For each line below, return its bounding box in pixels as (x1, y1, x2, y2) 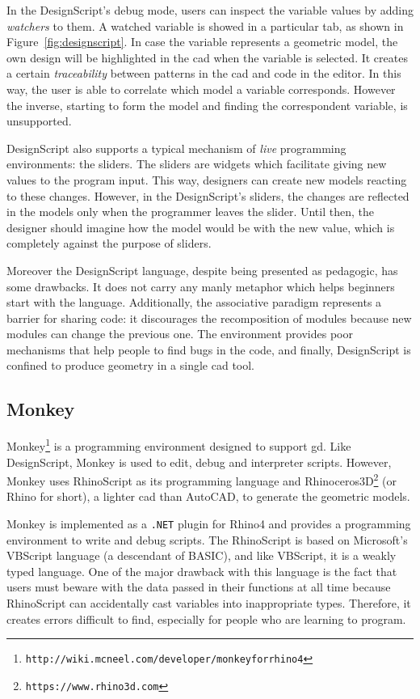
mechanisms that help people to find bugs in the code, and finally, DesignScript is (6, 341, 411, 358)
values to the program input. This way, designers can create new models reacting (6, 171, 407, 188)
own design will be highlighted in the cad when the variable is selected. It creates (6, 49, 408, 66)
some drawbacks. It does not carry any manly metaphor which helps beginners (6, 277, 395, 294)
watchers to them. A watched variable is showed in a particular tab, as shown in (6, 17, 404, 34)
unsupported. (6, 112, 72, 129)
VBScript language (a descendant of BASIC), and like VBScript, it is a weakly (6, 547, 397, 564)
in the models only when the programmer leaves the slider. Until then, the (6, 203, 374, 220)
